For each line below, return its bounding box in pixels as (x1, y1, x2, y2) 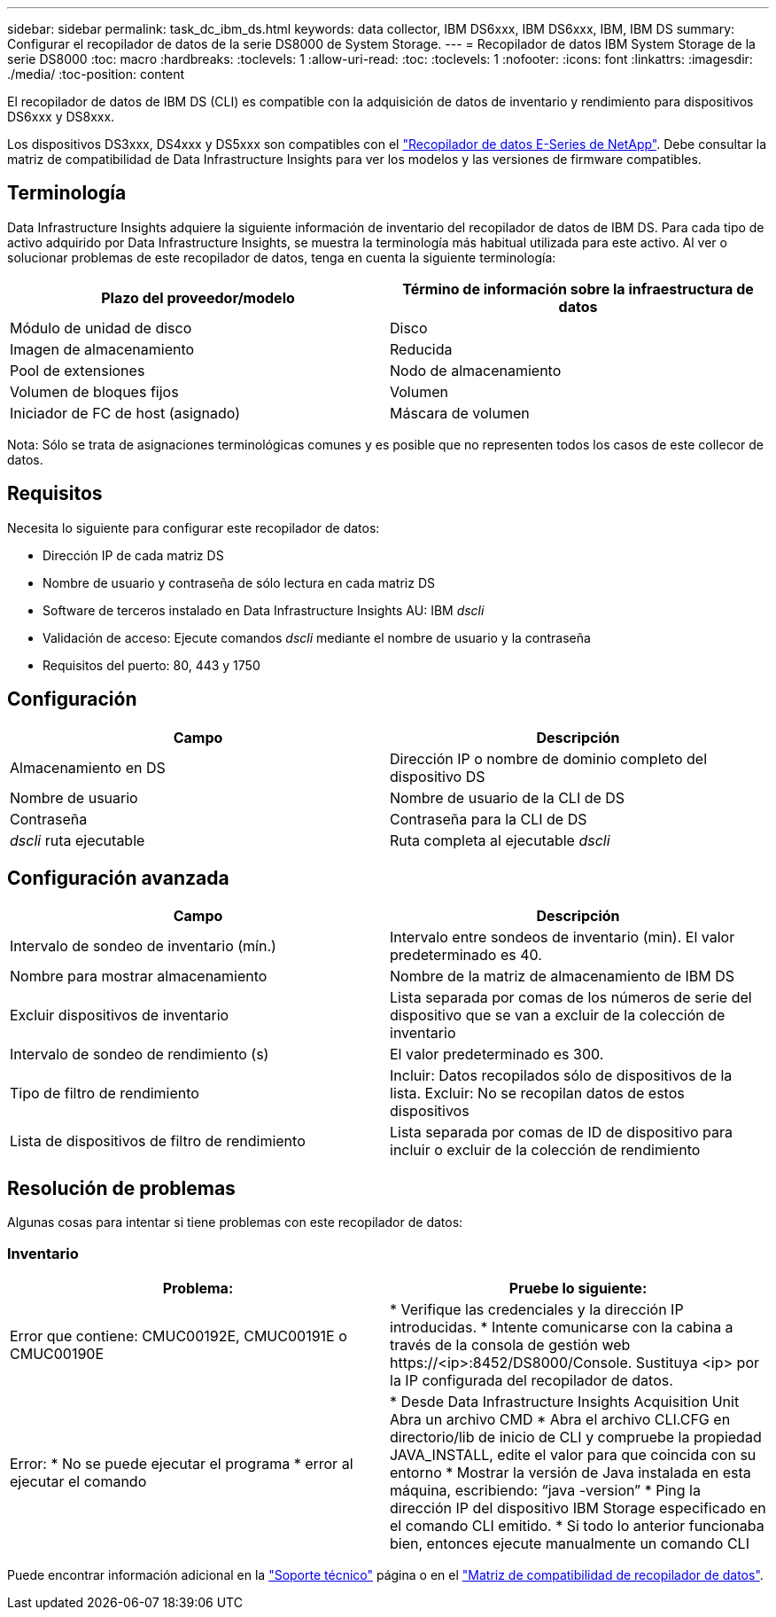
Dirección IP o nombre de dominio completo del (390, 749, 708, 768)
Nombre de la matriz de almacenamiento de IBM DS (390, 967, 735, 986)
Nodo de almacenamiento (390, 361, 562, 379)
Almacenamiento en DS (10, 758, 166, 777)
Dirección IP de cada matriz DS (43, 547, 224, 563)
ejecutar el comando (10, 1472, 147, 1490)
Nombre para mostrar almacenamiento (10, 967, 268, 986)
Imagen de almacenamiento (10, 340, 195, 358)
